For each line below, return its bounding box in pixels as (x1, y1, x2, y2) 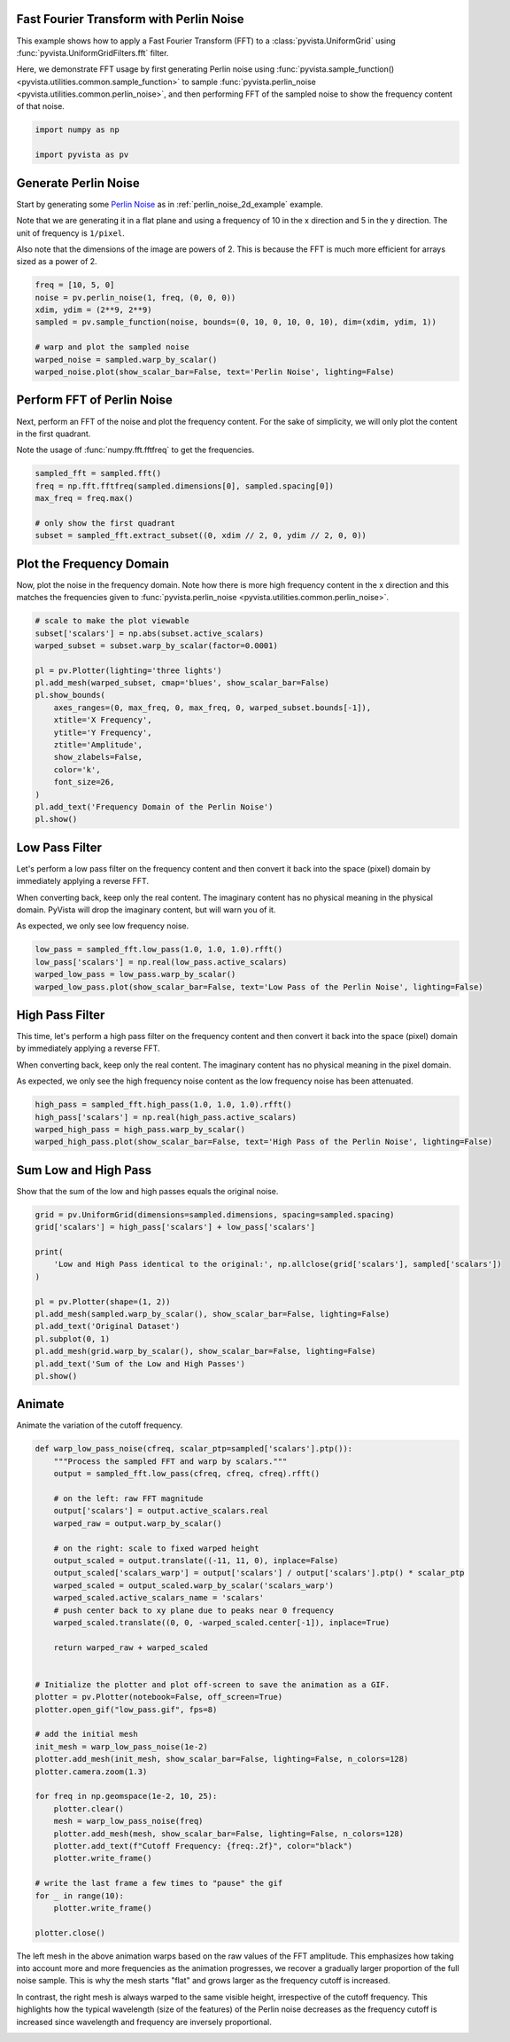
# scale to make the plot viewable (35, 616, 189, 626)
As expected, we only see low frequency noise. (16, 920, 189, 931)
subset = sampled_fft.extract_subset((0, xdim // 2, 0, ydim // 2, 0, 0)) (35, 530, 367, 541)
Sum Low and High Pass (16, 1162, 152, 1177)
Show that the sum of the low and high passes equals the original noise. (16, 1185, 279, 1196)
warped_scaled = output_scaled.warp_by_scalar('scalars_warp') (53, 1580, 335, 1591)
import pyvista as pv (35, 150, 129, 160)
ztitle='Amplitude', (53, 740, 143, 750)
